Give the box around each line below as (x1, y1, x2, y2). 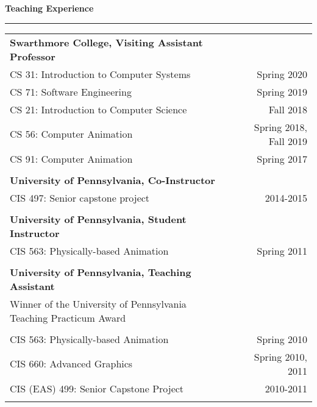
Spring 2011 (257, 243, 307, 258)
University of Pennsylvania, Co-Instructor (10, 172, 215, 187)
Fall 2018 (268, 102, 307, 116)
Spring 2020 (257, 66, 307, 81)
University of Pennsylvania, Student (10, 211, 187, 226)
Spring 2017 (257, 151, 307, 166)
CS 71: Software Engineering (10, 84, 132, 99)
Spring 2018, (254, 119, 307, 134)
